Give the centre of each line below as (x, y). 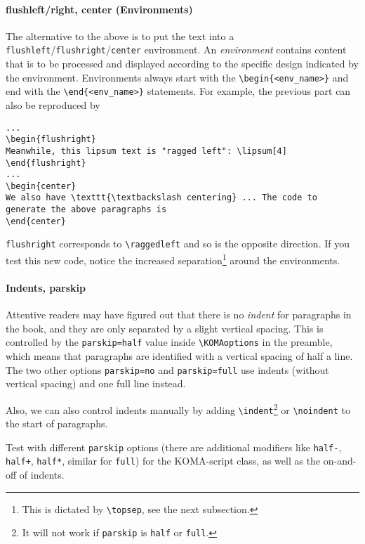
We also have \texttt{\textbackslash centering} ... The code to (161, 198)
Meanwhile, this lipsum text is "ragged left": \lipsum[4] (146, 151)
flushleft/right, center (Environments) (99, 9)
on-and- (340, 461)
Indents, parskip (46, 287)
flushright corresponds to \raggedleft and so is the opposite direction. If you (178, 244)
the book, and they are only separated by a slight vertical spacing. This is (165, 328)
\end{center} (36, 221)
